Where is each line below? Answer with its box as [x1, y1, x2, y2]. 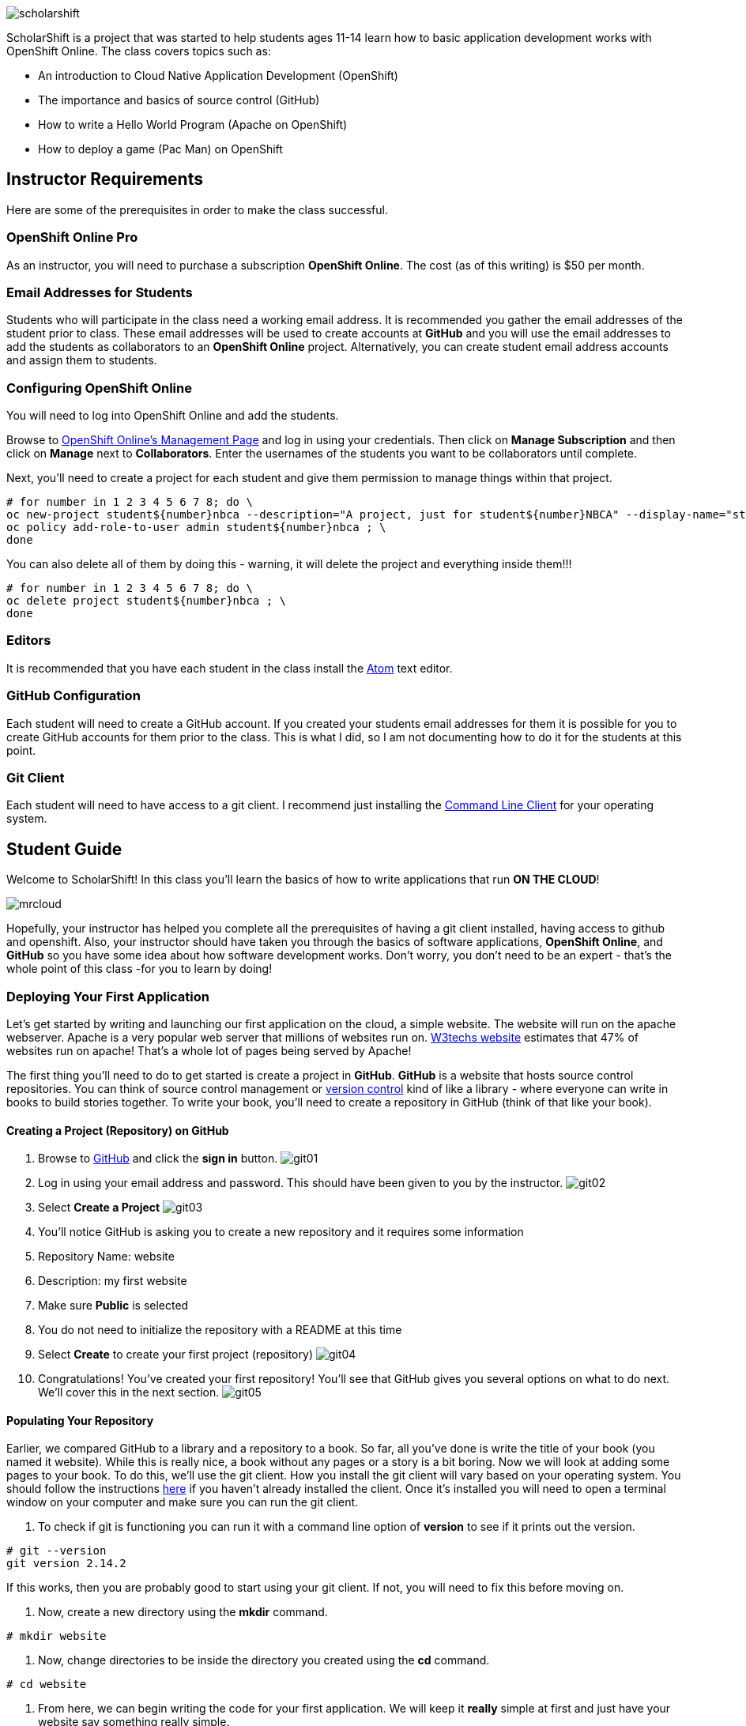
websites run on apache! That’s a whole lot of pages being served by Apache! [6, 1043, 412, 1057]
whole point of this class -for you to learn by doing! [6, 962, 273, 976]
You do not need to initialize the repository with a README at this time [38, 1323, 402, 1337]
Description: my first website [38, 1274, 187, 1288]
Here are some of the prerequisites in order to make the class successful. [6, 202, 389, 217]
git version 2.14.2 [6, 1557, 126, 1570]
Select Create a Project [38, 1200, 160, 1215]
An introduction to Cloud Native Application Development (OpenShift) [38, 69, 398, 82]
